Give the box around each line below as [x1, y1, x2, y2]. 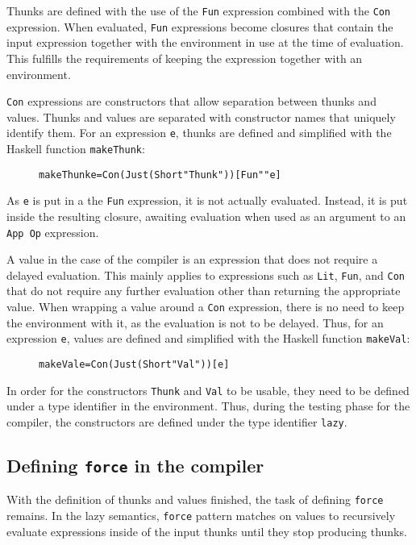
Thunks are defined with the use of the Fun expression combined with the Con [6, 2, 391, 19]
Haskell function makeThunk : [6, 140, 145, 156]
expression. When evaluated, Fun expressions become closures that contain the [6, 18, 393, 35]
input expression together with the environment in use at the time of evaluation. [6, 34, 404, 51]
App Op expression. [6, 223, 99, 240]
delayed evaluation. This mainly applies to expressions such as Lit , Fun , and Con [6, 266, 405, 283]
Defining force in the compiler [6, 452, 264, 477]
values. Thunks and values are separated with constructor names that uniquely [6, 108, 396, 125]
